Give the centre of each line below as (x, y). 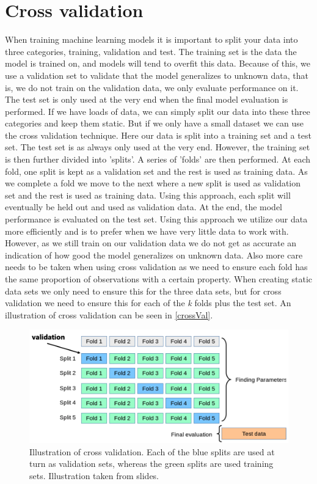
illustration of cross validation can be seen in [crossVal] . (109, 314)
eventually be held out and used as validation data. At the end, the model (144, 207)
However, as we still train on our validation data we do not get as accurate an (151, 243)
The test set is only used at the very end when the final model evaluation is (147, 99)
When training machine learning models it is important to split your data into (151, 39)
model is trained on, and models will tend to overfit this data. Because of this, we (158, 63)
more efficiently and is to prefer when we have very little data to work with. (147, 231)
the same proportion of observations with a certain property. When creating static (159, 279)
